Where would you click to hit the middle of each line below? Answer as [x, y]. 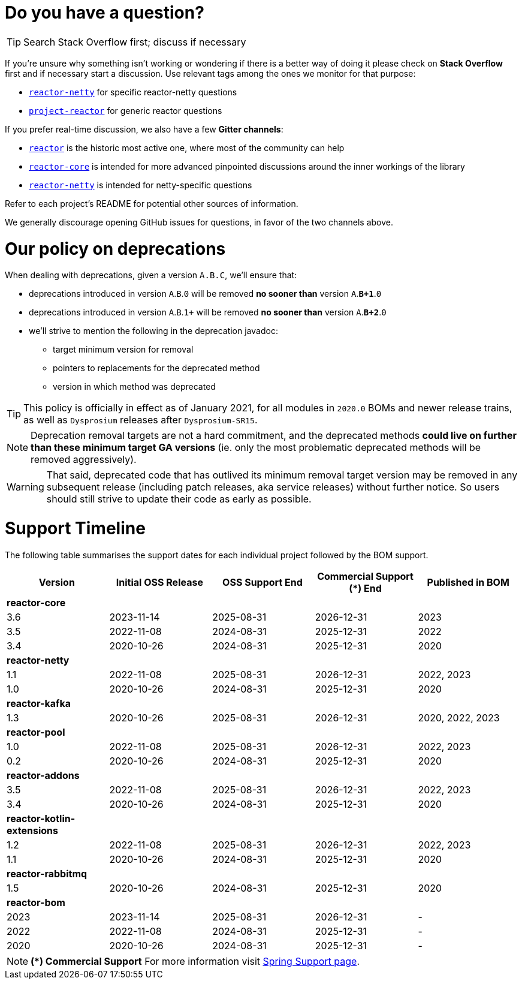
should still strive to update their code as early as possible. [179, 499]
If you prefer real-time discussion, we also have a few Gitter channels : [144, 129]
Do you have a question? [105, 13]
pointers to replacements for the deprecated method [156, 368]
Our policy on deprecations [115, 249]
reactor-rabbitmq [47, 873]
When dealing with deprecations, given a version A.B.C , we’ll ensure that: [151, 275]
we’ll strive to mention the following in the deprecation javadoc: [153, 331]
